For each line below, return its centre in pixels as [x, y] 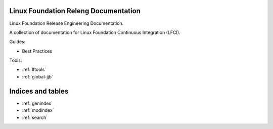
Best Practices [37, 51]
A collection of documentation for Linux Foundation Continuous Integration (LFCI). [95, 32]
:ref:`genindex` [37, 103]
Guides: [17, 42]
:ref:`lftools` [34, 70]
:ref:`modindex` [38, 110]
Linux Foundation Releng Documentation [75, 11]
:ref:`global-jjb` [37, 76]
